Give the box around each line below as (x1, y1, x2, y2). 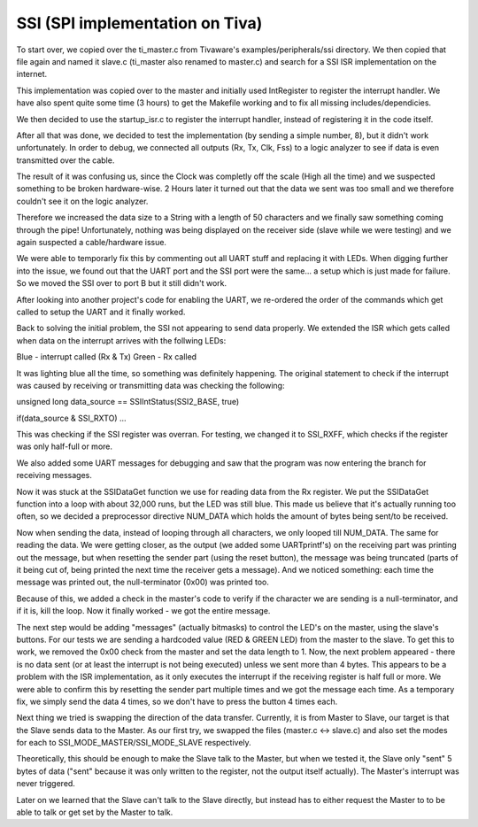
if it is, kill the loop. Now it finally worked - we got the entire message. (16, 606, 271, 616)
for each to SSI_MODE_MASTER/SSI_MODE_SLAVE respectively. (16, 738, 251, 748)
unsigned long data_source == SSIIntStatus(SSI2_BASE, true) (16, 397, 240, 407)
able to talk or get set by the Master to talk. (16, 807, 173, 818)
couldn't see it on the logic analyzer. (16, 196, 149, 206)
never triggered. (16, 778, 75, 789)
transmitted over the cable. (16, 155, 115, 166)
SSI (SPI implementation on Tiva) (16, 13, 263, 33)
